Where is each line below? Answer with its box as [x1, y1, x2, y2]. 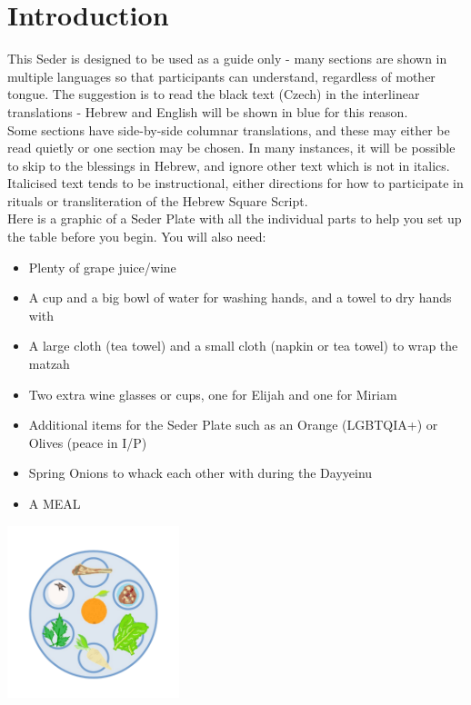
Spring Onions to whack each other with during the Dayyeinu [28, 463, 373, 482]
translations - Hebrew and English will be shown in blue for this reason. [7, 102, 408, 121]
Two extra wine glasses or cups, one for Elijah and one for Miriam [28, 384, 397, 403]
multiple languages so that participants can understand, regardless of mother [7, 66, 436, 85]
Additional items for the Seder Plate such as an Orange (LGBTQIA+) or [28, 415, 438, 434]
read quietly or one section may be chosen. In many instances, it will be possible [7, 138, 456, 157]
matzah [28, 354, 70, 373]
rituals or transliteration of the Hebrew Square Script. [7, 191, 308, 210]
